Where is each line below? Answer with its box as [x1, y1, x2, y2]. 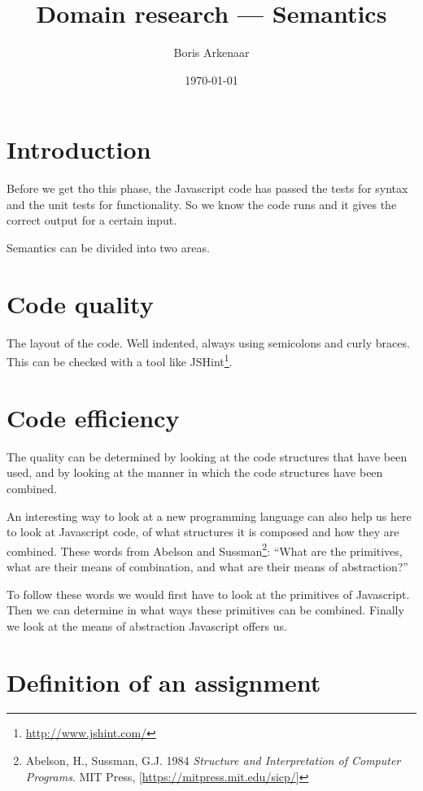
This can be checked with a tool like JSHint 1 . [7, 351, 233, 369]
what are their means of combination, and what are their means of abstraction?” [7, 557, 408, 575]
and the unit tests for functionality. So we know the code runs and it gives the [7, 195, 397, 212]
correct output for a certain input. [7, 212, 177, 229]
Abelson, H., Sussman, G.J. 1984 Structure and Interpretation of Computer [25, 752, 401, 769]
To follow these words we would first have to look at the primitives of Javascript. [7, 585, 410, 602]
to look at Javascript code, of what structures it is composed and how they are [7, 523, 399, 540]
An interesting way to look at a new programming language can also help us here [7, 507, 412, 524]
